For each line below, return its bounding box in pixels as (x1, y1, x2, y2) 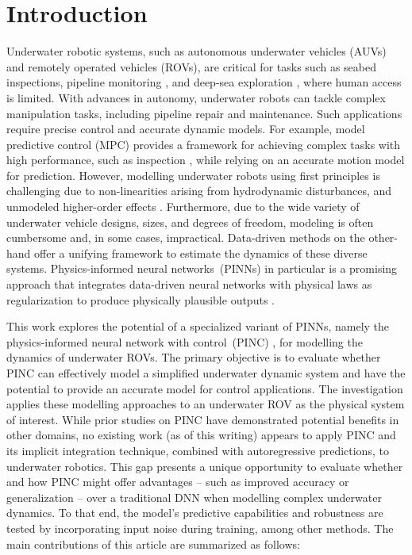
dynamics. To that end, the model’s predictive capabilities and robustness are (6, 504, 383, 521)
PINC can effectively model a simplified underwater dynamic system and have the (6, 365, 406, 381)
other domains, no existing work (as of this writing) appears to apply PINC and (6, 427, 396, 443)
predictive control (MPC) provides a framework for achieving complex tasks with (6, 136, 401, 152)
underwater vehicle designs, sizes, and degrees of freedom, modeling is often (6, 213, 374, 230)
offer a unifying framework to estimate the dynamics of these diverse (34, 244, 368, 261)
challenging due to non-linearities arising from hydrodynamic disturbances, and (6, 182, 392, 199)
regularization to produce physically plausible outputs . (6, 291, 275, 308)
